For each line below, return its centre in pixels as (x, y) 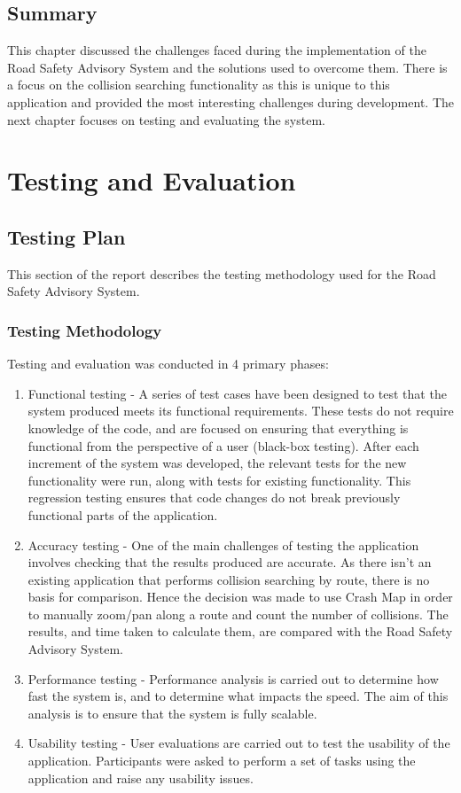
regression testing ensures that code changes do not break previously (214, 498)
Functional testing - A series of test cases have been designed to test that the (237, 393)
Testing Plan (66, 236)
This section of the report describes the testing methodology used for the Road (222, 273)
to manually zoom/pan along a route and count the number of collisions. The (238, 614)
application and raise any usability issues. (141, 777)
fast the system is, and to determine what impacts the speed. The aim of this (238, 696)
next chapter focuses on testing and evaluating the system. (166, 119)
